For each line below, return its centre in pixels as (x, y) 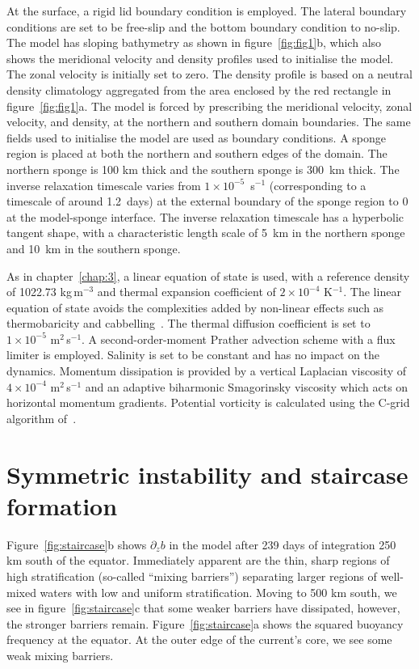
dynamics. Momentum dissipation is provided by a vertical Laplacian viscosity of (207, 371)
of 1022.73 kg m (45, 292)
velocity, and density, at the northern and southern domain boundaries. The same (209, 122)
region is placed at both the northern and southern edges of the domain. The (197, 153)
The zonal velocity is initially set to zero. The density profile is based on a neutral (209, 74)
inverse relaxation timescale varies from (104, 185)
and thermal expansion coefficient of (186, 292)
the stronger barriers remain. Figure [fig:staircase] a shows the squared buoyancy (205, 623)
